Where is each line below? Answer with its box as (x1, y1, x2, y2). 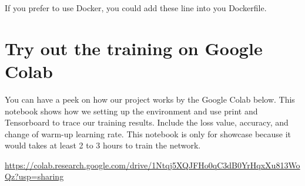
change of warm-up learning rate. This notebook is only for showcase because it (5, 127, 291, 140)
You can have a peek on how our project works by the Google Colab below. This (5, 93, 295, 105)
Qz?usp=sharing (5, 170, 64, 182)
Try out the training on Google (5, 36, 263, 60)
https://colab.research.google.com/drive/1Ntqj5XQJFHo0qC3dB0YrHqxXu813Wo (5, 158, 300, 171)
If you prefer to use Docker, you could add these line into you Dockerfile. (5, 2, 267, 13)
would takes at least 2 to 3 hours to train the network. (5, 139, 201, 151)
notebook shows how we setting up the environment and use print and (5, 104, 258, 117)
